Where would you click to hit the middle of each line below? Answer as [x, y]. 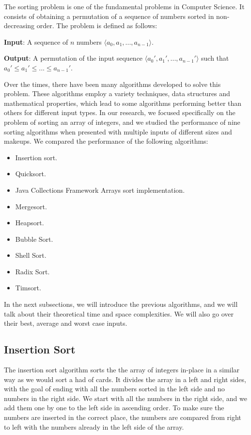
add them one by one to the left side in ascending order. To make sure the [114, 408]
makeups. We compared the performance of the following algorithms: [106, 141]
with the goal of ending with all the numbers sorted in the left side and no [114, 389]
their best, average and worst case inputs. [66, 323]
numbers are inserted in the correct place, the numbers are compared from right [123, 417]
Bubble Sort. [34, 239]
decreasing [19, 25]
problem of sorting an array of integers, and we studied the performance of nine [122, 122]
